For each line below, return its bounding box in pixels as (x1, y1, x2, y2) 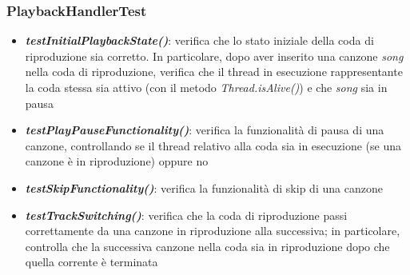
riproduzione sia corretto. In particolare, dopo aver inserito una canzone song (25, 47, 404, 64)
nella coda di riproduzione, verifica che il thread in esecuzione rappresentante (25, 63, 403, 80)
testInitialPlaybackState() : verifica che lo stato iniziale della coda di (25, 32, 374, 49)
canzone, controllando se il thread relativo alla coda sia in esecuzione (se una (25, 137, 401, 153)
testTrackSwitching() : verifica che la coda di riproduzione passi (25, 206, 348, 223)
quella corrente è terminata (25, 253, 158, 270)
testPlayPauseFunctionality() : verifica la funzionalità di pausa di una (25, 122, 384, 138)
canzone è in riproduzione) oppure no (25, 153, 209, 169)
